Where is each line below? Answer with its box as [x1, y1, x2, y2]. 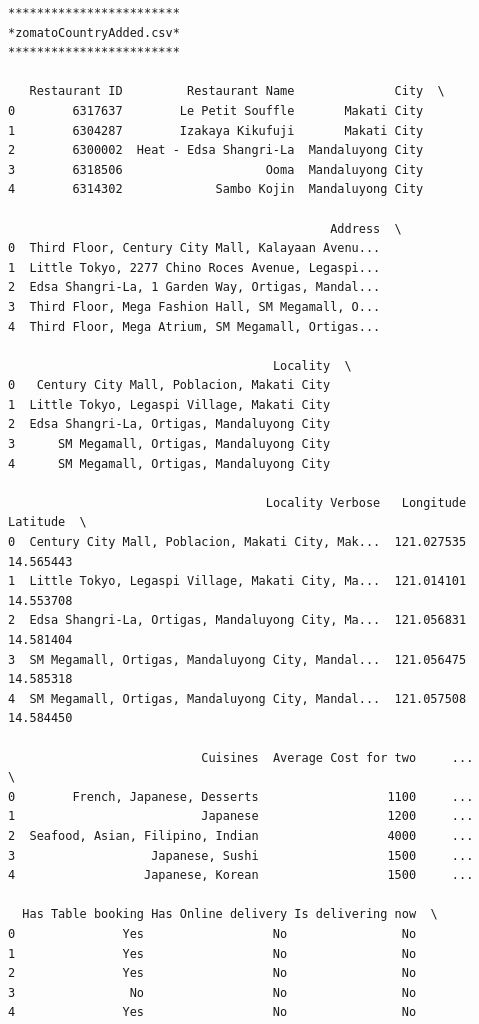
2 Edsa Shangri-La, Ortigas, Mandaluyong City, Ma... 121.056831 [8, 613, 467, 628]
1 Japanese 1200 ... [8, 809, 474, 824]
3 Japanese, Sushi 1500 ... [8, 848, 474, 863]
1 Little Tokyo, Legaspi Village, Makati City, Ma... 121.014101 [8, 574, 467, 589]
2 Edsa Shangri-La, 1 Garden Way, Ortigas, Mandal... [8, 280, 381, 295]
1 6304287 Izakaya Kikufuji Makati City [8, 123, 424, 138]
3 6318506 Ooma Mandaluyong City [8, 162, 424, 177]
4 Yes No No [8, 1005, 417, 1020]
